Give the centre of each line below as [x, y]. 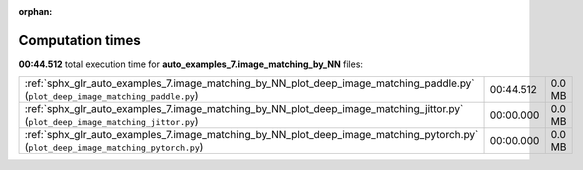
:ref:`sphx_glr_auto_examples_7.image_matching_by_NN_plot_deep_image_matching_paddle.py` [249, 83]
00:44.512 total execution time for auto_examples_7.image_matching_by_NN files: [191, 64]
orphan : [35, 11]
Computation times [79, 40]
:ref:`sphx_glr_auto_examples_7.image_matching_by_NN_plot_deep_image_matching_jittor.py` [244, 109]
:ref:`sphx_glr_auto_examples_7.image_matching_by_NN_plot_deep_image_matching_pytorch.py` [251, 135]
